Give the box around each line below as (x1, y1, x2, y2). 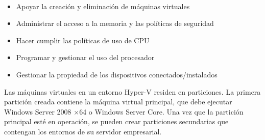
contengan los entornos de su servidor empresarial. (4, 126, 162, 136)
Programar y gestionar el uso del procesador (16, 52, 155, 63)
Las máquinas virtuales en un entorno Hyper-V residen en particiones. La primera (4, 86, 261, 97)
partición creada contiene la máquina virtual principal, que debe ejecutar (4, 96, 232, 107)
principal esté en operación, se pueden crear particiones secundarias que (4, 116, 229, 127)
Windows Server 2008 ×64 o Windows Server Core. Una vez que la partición (4, 106, 244, 117)
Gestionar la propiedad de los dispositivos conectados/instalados (16, 69, 218, 79)
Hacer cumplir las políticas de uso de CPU (16, 35, 150, 45)
